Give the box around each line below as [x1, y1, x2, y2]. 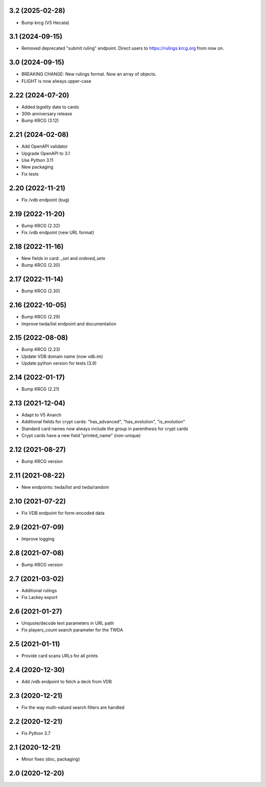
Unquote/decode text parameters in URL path [21, 620, 114, 626]
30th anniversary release [21, 111, 72, 117]
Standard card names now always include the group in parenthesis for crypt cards [21, 426, 188, 432]
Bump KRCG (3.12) [21, 118, 59, 124]
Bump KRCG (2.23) [21, 346, 61, 352]
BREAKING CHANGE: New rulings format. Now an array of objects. [21, 71, 157, 77]
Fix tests [21, 171, 39, 177]
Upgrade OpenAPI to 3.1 [21, 150, 70, 156]
